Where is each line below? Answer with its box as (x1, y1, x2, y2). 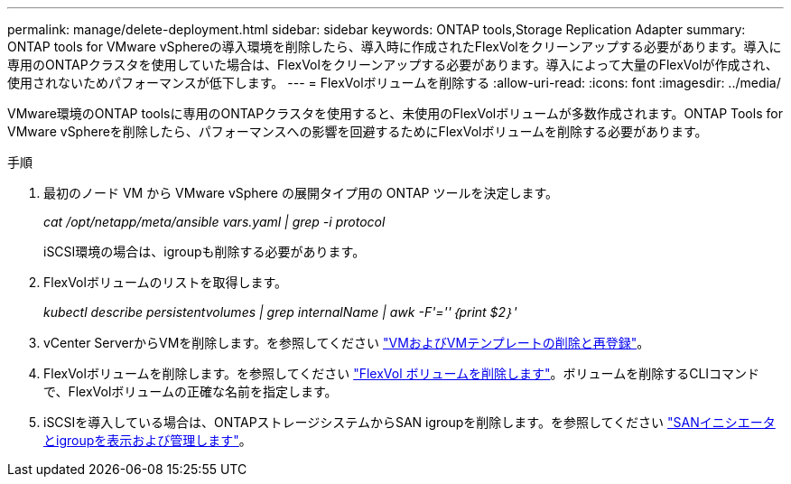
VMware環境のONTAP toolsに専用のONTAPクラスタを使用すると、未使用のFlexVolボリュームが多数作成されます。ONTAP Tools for (7, 106, 783, 121)
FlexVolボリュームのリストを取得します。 (43, 275, 288, 290)
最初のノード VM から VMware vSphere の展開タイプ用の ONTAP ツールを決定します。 (43, 185, 559, 200)
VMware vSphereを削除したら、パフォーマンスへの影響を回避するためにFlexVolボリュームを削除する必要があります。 (7, 124, 708, 139)
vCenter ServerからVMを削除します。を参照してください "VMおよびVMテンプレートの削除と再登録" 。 (43, 335, 650, 350)
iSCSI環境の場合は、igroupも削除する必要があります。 (43, 244, 366, 259)
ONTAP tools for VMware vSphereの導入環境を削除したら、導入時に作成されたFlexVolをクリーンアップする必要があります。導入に (7, 39, 782, 54)
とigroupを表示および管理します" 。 (43, 433, 252, 448)
